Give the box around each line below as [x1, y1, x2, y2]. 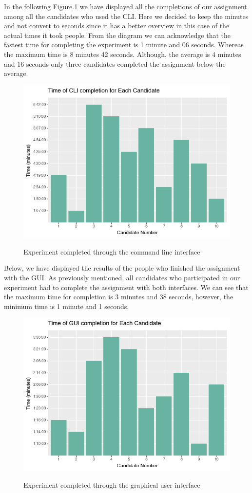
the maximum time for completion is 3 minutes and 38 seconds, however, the [4, 292, 233, 302]
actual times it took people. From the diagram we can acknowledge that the [4, 30, 231, 40]
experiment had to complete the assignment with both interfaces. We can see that [4, 282, 249, 292]
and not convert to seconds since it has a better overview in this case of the [4, 20, 230, 31]
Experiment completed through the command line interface [23, 246, 200, 256]
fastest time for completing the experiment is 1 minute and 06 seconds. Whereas [4, 39, 244, 50]
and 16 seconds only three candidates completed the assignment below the [4, 58, 226, 69]
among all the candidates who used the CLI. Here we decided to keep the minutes [4, 11, 249, 21]
